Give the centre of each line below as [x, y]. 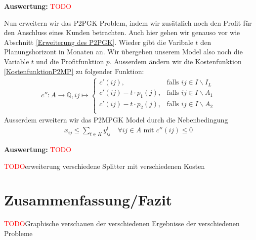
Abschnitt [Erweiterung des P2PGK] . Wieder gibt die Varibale [99, 42]
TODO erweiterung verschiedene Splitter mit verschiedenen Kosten [105, 166]
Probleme [18, 233]
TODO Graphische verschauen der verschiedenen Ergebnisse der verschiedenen [122, 223]
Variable [17, 61]
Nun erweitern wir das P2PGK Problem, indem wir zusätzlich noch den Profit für [128, 22]
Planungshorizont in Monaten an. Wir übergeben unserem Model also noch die [123, 52]
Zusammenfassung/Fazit [88, 200]
